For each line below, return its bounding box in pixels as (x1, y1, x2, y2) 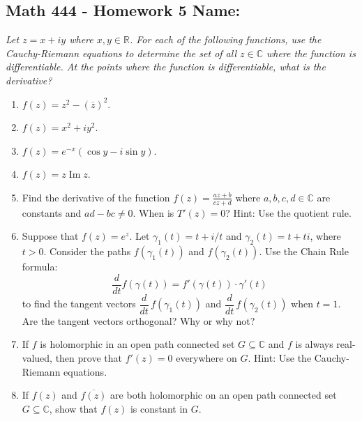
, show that (49, 401, 98, 415)
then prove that (55, 351, 122, 365)
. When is (133, 205, 174, 220)
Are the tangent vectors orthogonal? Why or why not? (22, 313, 255, 328)
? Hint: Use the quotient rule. (225, 205, 352, 220)
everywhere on (176, 351, 237, 365)
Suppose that (22, 229, 79, 243)
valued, (22, 351, 52, 365)
